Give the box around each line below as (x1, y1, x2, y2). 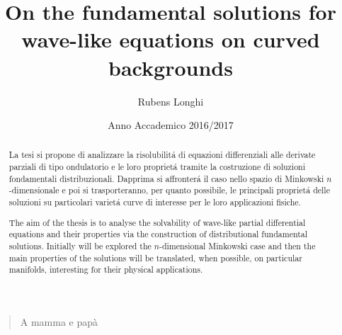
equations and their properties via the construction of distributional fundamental (8, 228, 308, 240)
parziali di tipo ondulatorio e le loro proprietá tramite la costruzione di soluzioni (8, 161, 306, 173)
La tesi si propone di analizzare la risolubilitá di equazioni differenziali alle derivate (8, 149, 316, 161)
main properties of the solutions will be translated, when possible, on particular (8, 251, 302, 263)
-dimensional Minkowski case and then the (159, 239, 316, 251)
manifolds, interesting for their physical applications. (8, 263, 203, 276)
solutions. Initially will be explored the (8, 239, 152, 251)
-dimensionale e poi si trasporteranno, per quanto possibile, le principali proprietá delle (8, 184, 330, 196)
